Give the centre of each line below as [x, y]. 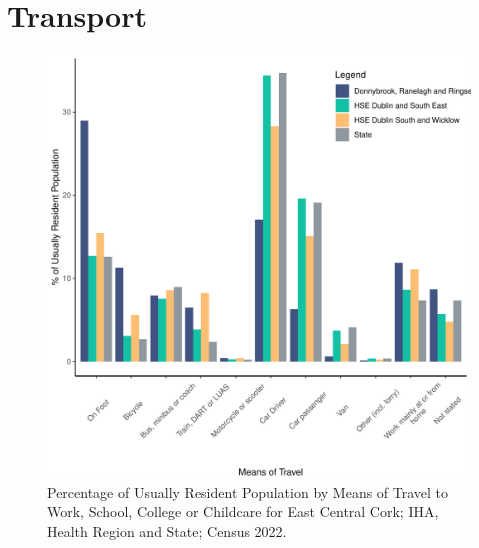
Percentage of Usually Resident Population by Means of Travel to [248, 491]
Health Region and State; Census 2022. [167, 530]
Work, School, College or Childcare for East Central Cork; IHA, [243, 511]
